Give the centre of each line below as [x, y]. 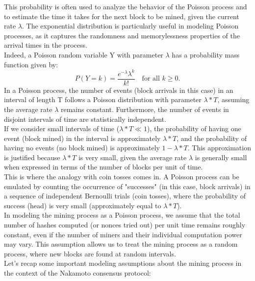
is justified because [32, 157]
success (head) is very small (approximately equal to [83, 205]
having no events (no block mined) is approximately [82, 148]
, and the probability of [212, 138]
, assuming [233, 99]
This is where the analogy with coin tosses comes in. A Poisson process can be [122, 177]
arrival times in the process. [46, 45]
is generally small [221, 157]
